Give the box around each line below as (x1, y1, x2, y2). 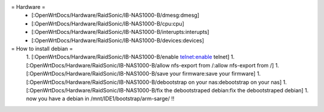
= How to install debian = (11, 45, 73, 52)
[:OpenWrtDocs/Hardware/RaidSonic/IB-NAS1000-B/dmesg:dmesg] (31, 12, 200, 19)
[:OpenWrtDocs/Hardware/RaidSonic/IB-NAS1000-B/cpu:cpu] (31, 20, 184, 27)
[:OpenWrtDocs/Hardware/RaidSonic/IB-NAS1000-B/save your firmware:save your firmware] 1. (26, 70, 261, 77)
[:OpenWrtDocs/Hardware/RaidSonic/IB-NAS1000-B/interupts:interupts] (31, 29, 209, 36)
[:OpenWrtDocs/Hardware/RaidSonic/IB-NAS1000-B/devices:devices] (31, 36, 204, 44)
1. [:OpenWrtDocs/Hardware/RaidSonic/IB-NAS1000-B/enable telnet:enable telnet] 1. (26, 54, 235, 61)
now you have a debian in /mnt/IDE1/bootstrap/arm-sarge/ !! (26, 95, 175, 102)
